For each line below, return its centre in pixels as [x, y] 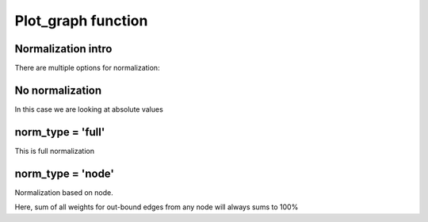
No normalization [58, 90]
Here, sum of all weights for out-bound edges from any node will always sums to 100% [157, 207]
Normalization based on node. [64, 192]
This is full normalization [55, 151]
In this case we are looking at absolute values [89, 109]
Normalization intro [63, 49]
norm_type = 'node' [65, 173]
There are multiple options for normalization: [87, 68]
